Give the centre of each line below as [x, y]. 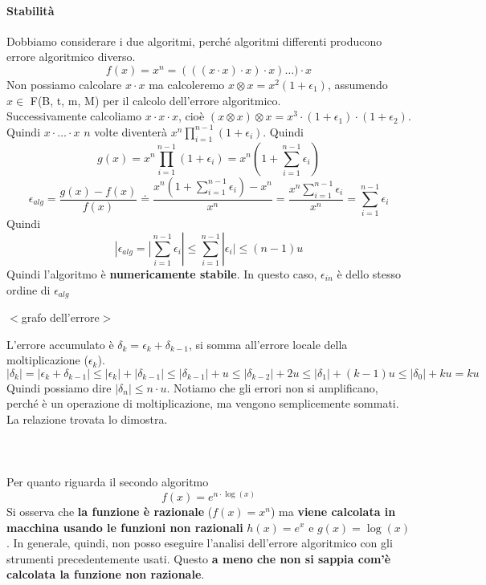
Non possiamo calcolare [64, 84]
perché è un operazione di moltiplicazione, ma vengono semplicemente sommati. [203, 403]
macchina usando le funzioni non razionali [125, 527]
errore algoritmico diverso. [71, 57]
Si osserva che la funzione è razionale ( [110, 511]
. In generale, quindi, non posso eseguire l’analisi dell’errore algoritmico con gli [200, 543]
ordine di [29, 289]
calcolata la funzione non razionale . [106, 574]
